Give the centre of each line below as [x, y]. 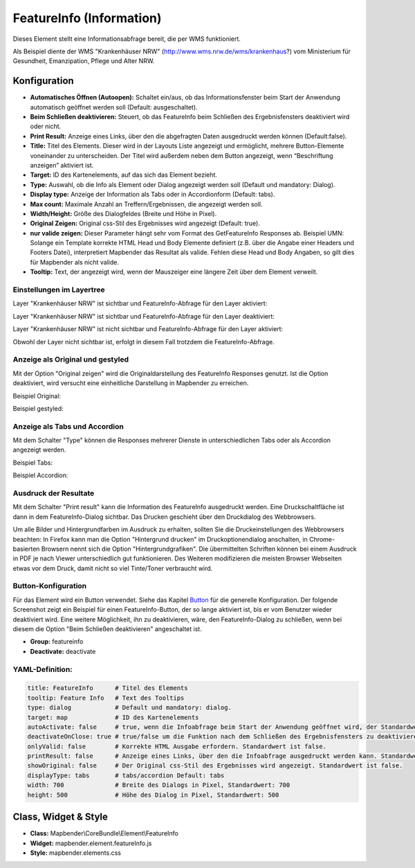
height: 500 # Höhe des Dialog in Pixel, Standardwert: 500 [153, 795]
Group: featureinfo [57, 641]
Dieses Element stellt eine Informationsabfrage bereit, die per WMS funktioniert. [127, 39]
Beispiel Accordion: [40, 475]
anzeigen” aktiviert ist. [62, 165]
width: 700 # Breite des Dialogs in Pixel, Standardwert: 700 [159, 785]
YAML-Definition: [43, 669]
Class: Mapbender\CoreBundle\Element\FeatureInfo [104, 833]
